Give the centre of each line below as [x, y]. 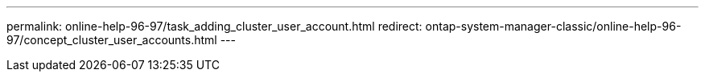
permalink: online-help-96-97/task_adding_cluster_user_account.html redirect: [214, 26]
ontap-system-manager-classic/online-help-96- [553, 26]
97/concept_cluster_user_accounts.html [112, 40]
